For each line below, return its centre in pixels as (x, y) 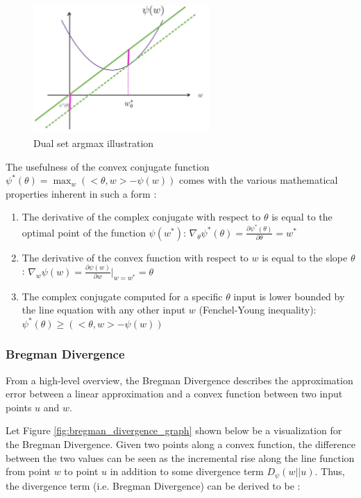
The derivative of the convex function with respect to (135, 257)
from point (28, 471)
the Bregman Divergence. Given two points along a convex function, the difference (180, 444)
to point (81, 471)
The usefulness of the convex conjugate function (108, 166)
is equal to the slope (305, 257)
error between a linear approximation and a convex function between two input (174, 394)
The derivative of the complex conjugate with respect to (141, 217)
